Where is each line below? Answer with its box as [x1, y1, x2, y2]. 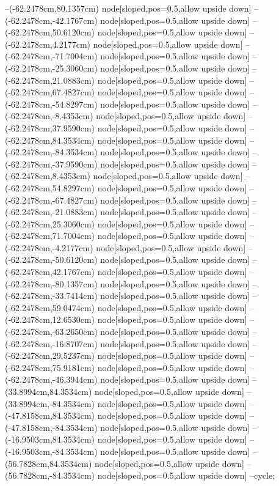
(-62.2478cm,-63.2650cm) [5, 325, 98, 338]
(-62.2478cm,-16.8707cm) [5, 337, 98, 350]
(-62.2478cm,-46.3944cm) [5, 373, 98, 386]
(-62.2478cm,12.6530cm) [5, 313, 95, 326]
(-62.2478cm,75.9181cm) [5, 361, 95, 374]
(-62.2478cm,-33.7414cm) [5, 289, 98, 302]
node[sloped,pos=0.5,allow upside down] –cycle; [97, 469, 275, 482]
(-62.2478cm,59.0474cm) [5, 301, 95, 314]
